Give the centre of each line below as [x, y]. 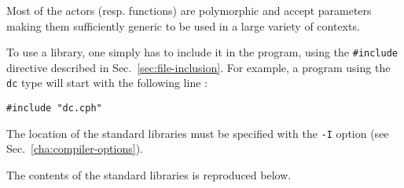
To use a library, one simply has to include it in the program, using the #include [202, 52]
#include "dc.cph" [54, 108]
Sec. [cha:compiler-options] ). [75, 148]
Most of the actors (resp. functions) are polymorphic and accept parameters [189, 10]
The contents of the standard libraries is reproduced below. [149, 175]
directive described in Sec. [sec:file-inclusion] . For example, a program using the [198, 67]
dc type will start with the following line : [107, 83]
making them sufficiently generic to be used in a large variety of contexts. [183, 25]
